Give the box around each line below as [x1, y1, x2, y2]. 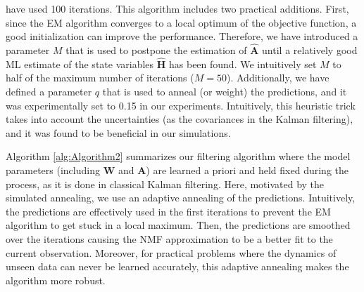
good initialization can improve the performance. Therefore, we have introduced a [6, 29, 358, 44]
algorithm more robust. [6, 272, 106, 287]
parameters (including [6, 162, 100, 177]
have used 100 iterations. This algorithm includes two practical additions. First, [6, 1, 349, 15]
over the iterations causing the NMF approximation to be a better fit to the [6, 231, 333, 246]
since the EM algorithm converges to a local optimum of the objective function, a [6, 15, 357, 29]
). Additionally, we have [226, 70, 330, 85]
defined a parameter [6, 84, 92, 98]
